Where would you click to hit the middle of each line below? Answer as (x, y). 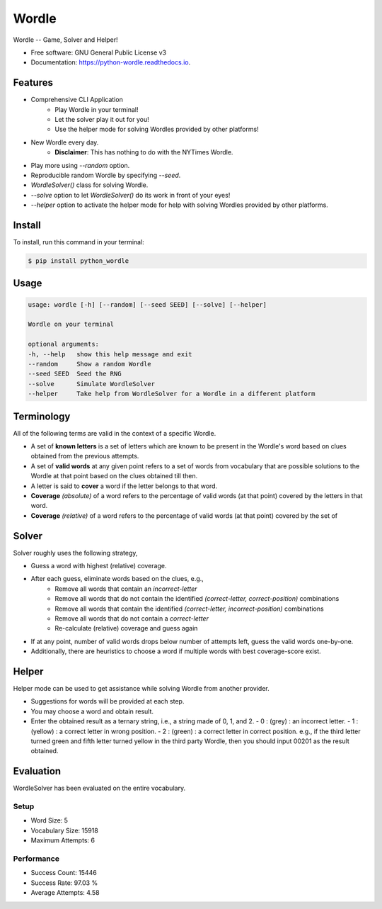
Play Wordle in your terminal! (97, 109)
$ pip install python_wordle (79, 261)
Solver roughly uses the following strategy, (75, 553)
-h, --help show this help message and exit (110, 354)
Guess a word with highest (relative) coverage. (99, 566)
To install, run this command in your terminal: (79, 242)
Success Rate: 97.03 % (64, 883)
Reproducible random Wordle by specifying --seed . (106, 175)
